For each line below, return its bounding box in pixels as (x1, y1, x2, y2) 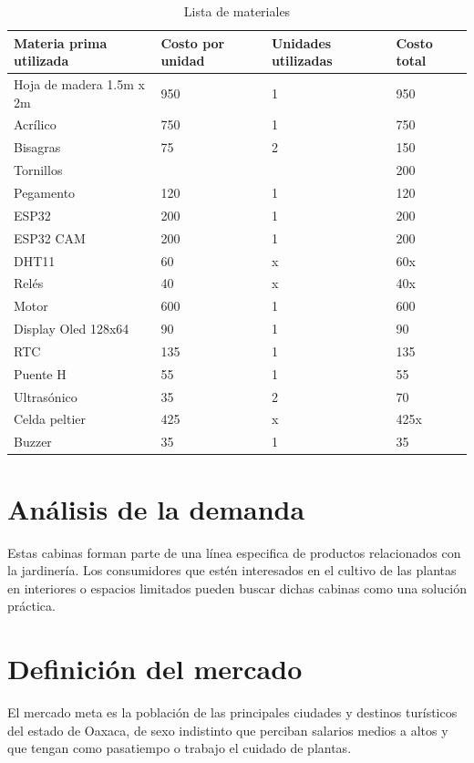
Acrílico (14, 115, 57, 134)
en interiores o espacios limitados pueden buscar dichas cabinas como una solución (7, 578, 467, 597)
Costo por (160, 33, 225, 52)
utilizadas (271, 51, 333, 70)
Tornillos (14, 160, 63, 180)
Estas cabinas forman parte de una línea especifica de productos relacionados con (7, 542, 461, 562)
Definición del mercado (7, 650, 303, 687)
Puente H (14, 364, 67, 383)
